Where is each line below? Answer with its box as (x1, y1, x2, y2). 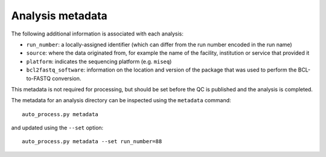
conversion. (52, 75, 81, 82)
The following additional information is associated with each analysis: (11, 30, 184, 37)
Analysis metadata (11, 9, 108, 22)
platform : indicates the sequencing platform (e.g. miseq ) (26, 58, 172, 65)
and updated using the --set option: (11, 124, 104, 132)
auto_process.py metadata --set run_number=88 (22, 138, 162, 145)
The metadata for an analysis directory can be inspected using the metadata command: (11, 97, 232, 104)
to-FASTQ (26, 75, 51, 82)
